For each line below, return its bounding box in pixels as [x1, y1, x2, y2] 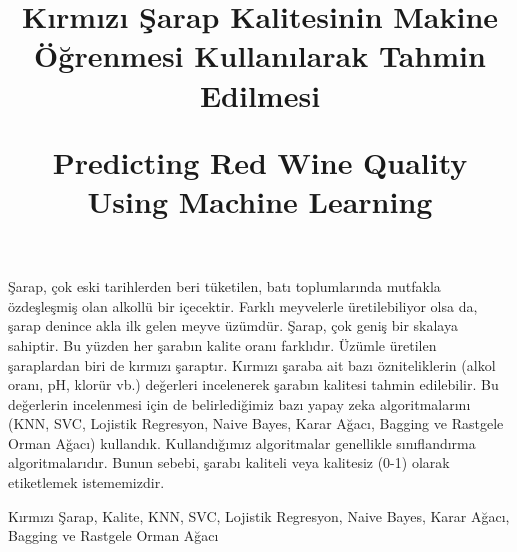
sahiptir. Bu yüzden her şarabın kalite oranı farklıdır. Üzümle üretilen [8, 334, 437, 355]
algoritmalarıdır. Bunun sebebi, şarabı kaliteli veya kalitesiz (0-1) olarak [8, 452, 450, 473]
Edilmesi [199, 74, 321, 115]
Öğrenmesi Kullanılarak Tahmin [34, 35, 486, 76]
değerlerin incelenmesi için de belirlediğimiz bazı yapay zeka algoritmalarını [8, 393, 471, 414]
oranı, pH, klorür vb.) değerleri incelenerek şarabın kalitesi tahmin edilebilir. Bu [8, 374, 499, 395]
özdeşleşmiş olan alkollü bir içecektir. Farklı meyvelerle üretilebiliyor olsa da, [8, 295, 478, 316]
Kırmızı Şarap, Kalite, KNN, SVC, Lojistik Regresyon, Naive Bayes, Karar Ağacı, [8, 505, 510, 526]
